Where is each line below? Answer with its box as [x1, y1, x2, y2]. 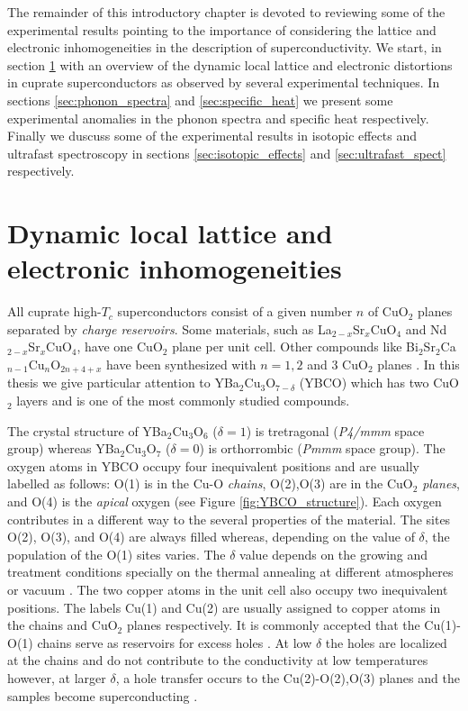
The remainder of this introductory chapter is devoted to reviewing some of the [7, 3, 445, 21]
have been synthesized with [106, 355, 256, 374]
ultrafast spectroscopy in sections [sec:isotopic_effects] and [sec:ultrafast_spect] [7, 143, 446, 162]
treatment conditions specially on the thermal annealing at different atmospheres [7, 562, 454, 581]
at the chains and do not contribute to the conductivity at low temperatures [7, 651, 428, 670]
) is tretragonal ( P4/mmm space [246, 421, 425, 440]
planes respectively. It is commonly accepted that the [126, 615, 420, 634]
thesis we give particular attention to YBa [7, 373, 239, 392]
